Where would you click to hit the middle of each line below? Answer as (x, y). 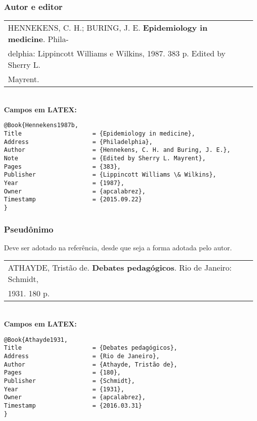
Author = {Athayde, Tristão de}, (91, 364)
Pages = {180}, (63, 373)
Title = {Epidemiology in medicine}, (100, 134)
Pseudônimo (29, 229)
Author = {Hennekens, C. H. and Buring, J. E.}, (117, 150)
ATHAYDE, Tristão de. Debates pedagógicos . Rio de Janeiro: (120, 268)
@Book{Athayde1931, (36, 340)
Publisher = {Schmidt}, (69, 381)
